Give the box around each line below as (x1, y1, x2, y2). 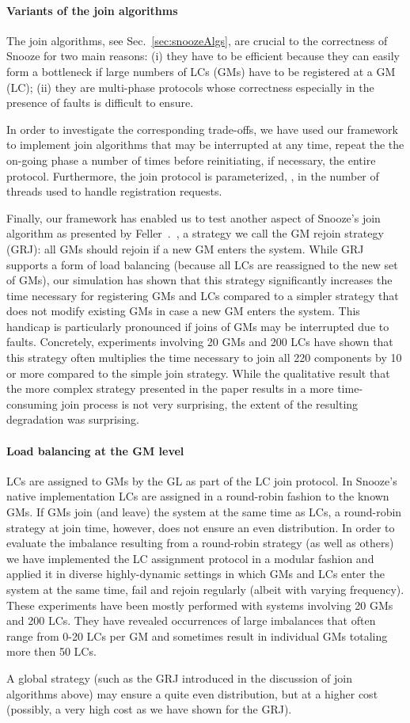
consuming (6, 395, 58, 412)
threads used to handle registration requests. (6, 183, 222, 200)
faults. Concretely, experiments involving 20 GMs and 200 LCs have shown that (6, 333, 393, 350)
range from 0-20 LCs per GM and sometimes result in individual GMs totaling (6, 627, 388, 644)
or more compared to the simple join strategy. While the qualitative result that (6, 364, 390, 381)
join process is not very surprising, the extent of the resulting (61, 395, 359, 412)
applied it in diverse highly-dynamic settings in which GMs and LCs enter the (6, 565, 385, 582)
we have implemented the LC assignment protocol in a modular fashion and (6, 550, 374, 566)
